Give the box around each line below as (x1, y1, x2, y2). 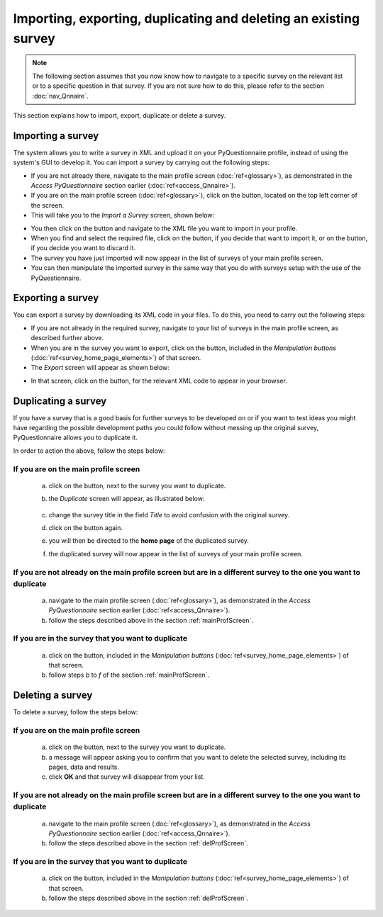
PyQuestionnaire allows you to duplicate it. (13, 433, 138, 442)
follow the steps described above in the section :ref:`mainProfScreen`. (48, 616, 253, 624)
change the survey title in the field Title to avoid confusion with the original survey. (48, 510, 290, 519)
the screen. (30, 201, 65, 209)
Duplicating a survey (13, 395, 107, 407)
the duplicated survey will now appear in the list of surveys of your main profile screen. (48, 549, 303, 558)
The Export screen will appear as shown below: (30, 364, 170, 372)
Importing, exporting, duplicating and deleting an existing (13, 11, 360, 26)
